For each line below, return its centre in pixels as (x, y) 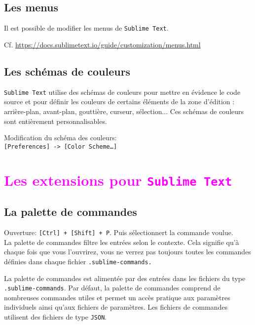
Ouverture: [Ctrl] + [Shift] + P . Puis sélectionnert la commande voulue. (119, 232)
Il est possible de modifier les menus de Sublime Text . (86, 28)
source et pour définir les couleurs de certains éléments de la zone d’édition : (119, 102)
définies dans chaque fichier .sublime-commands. (78, 261)
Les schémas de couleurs (67, 71)
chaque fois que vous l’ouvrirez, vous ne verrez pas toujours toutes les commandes (127, 252)
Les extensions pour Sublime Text (118, 180)
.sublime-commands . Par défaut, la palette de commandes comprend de (112, 288)
